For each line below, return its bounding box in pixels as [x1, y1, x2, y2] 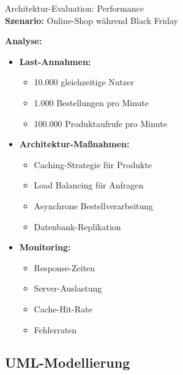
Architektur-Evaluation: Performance [5, 2, 144, 14]
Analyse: [5, 34, 42, 47]
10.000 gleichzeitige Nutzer [34, 75, 134, 88]
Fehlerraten [34, 323, 77, 336]
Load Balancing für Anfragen [34, 179, 144, 191]
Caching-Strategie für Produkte [34, 158, 152, 171]
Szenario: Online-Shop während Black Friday [5, 14, 178, 26]
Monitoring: [19, 241, 71, 253]
